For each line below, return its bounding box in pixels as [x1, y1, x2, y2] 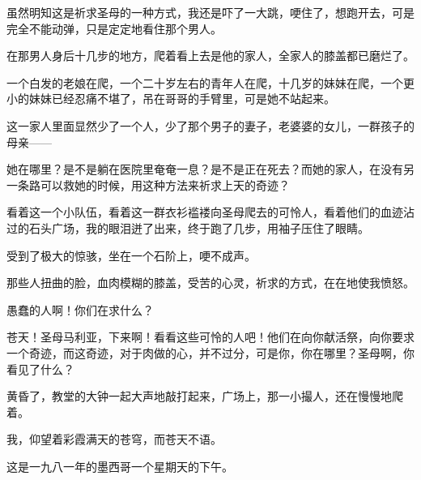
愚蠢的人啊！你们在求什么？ [6, 301, 154, 318]
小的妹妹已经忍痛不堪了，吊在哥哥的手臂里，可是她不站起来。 [6, 90, 335, 107]
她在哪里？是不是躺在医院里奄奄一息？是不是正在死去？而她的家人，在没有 [6, 161, 403, 178]
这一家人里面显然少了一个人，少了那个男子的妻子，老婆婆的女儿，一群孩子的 [6, 117, 415, 134]
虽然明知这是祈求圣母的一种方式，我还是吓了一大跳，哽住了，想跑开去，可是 [6, 4, 415, 20]
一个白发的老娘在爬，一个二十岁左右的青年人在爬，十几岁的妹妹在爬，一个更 [6, 74, 415, 91]
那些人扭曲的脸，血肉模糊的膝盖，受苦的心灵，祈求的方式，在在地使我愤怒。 [6, 274, 415, 291]
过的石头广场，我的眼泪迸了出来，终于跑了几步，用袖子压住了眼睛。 [6, 219, 369, 236]
